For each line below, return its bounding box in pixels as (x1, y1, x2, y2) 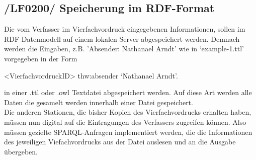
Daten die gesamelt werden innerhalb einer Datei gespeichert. (4, 97, 193, 107)
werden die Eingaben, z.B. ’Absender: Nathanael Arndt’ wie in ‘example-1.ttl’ (4, 43, 244, 54)
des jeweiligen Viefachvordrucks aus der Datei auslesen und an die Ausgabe (4, 136, 236, 147)
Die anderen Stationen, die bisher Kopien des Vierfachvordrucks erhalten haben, (4, 107, 251, 117)
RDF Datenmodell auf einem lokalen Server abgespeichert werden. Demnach (4, 33, 240, 44)
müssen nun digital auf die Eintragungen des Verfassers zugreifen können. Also (4, 116, 246, 127)
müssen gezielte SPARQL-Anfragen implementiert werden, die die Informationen (4, 126, 252, 137)
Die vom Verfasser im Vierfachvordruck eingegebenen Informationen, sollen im (4, 24, 245, 34)
